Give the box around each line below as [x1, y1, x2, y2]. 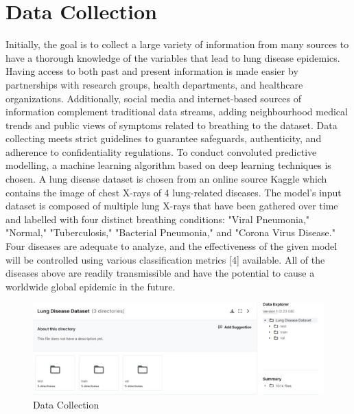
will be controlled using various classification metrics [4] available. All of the [5, 252, 325, 266]
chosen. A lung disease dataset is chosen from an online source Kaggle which [5, 172, 327, 186]
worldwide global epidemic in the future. [5, 279, 176, 293]
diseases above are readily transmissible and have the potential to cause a [5, 266, 315, 280]
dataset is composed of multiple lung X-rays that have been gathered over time [5, 198, 338, 213]
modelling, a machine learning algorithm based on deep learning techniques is [5, 158, 331, 172]
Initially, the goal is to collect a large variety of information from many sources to [5, 37, 349, 51]
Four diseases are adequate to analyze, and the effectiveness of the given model [5, 239, 338, 253]
